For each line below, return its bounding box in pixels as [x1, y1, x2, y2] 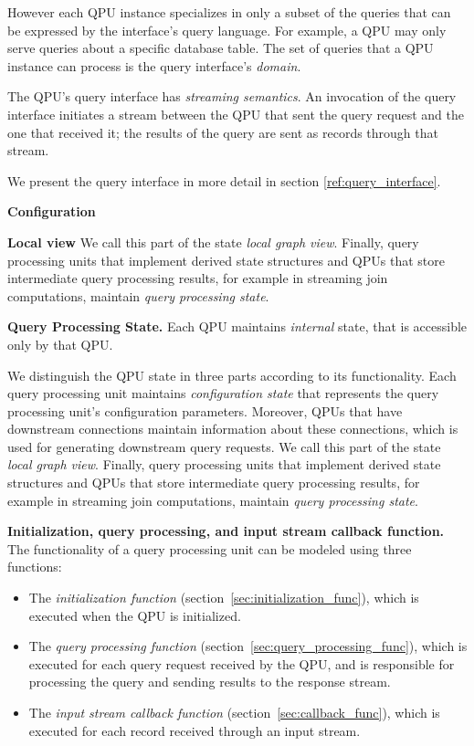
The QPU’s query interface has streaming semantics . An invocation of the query [7, 87, 457, 106]
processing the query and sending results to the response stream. [28, 672, 391, 691]
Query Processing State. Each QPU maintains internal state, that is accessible [7, 317, 468, 336]
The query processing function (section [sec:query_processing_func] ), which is [28, 636, 468, 656]
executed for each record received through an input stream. [28, 720, 361, 740]
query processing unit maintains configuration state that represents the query [7, 384, 439, 403]
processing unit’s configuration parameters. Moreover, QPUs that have [7, 401, 403, 420]
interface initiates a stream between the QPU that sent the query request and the [7, 104, 464, 123]
